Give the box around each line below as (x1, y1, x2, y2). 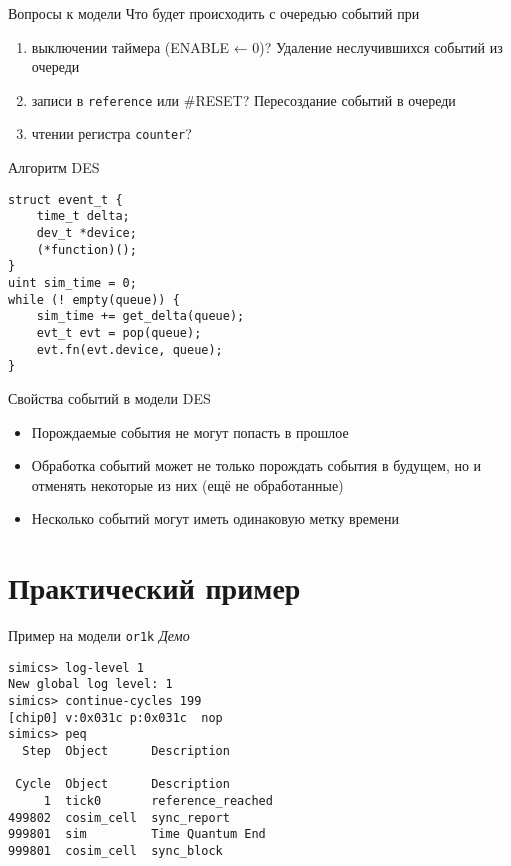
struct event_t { (8, 192, 123, 207)
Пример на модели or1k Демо (8, 625, 190, 645)
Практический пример (8, 567, 301, 608)
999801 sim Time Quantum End (8, 827, 266, 842)
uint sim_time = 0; (8, 275, 137, 290)
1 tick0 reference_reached (43, 793, 273, 808)
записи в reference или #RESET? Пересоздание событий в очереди (31, 89, 456, 110)
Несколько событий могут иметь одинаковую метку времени (31, 508, 399, 529)
